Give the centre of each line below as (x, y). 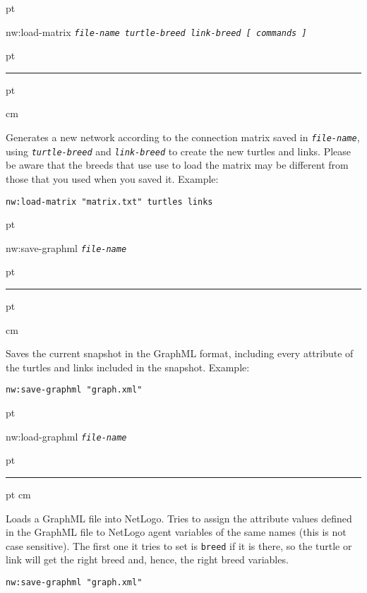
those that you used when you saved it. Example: (112, 178)
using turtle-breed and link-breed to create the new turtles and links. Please (179, 151)
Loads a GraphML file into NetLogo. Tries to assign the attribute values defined (179, 518)
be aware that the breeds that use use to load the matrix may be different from (177, 165)
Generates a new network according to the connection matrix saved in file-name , (183, 137)
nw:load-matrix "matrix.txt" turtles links (109, 202)
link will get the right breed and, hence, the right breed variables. (147, 559)
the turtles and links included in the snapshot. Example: (128, 367)
